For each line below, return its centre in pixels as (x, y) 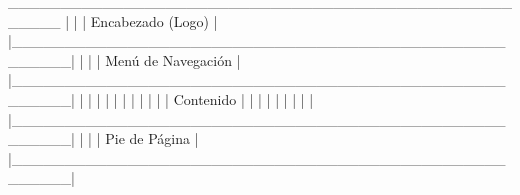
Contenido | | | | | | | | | (243, 98)
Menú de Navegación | (173, 59)
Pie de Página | (152, 138)
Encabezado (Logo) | (154, 20)
